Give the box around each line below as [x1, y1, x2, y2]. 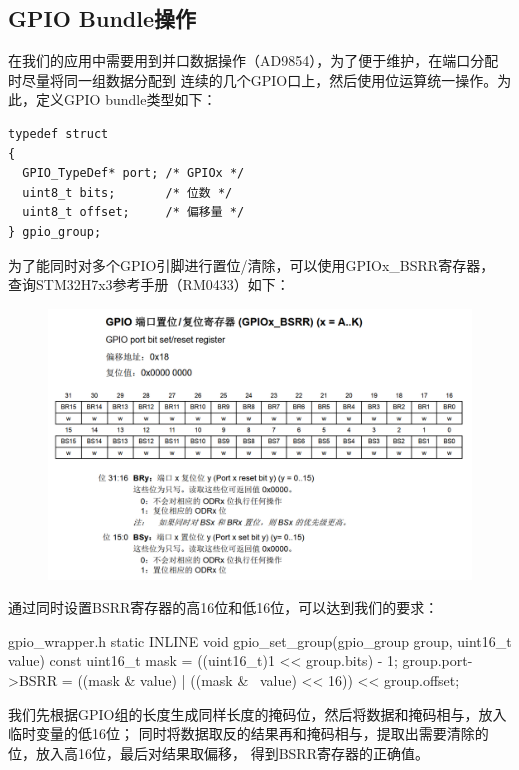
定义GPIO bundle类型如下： [35, 89, 217, 110]
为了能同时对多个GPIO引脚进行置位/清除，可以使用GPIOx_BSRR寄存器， [8, 254, 495, 275]
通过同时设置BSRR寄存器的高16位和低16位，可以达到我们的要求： [8, 597, 439, 618]
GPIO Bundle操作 [8, 3, 197, 34]
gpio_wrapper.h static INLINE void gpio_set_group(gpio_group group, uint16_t [8, 630, 512, 651]
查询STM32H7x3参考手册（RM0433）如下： [8, 274, 290, 295]
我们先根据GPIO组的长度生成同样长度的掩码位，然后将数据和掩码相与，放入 [8, 703, 507, 724]
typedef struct [8, 126, 109, 141]
